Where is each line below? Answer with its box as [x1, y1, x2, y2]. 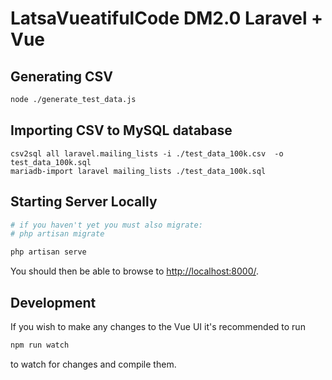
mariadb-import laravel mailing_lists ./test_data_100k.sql [10, 166, 267, 176]
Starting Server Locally [10, 193, 158, 211]
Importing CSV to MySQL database [10, 122, 233, 139]
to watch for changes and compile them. [10, 358, 177, 370]
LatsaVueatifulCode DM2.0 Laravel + [10, 7, 324, 30]
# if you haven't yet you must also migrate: [10, 220, 203, 230]
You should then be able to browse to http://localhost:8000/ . [10, 265, 260, 277]
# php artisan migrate [10, 229, 105, 239]
